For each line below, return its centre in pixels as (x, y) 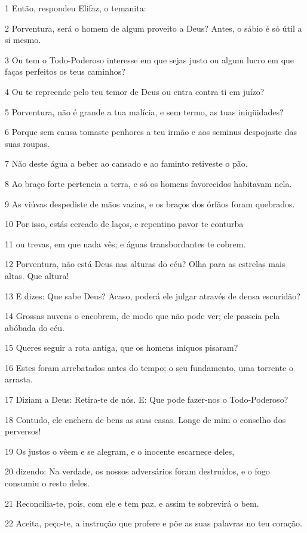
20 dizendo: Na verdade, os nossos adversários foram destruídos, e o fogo (137, 471)
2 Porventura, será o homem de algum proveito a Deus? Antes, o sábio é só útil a (153, 28)
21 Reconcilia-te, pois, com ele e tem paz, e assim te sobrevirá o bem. (132, 503)
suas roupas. (27, 143)
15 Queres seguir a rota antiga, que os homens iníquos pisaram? (122, 347)
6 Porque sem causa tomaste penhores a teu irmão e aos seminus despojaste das (151, 132)
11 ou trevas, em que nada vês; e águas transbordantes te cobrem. (125, 243)
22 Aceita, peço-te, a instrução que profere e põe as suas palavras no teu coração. (153, 523)
